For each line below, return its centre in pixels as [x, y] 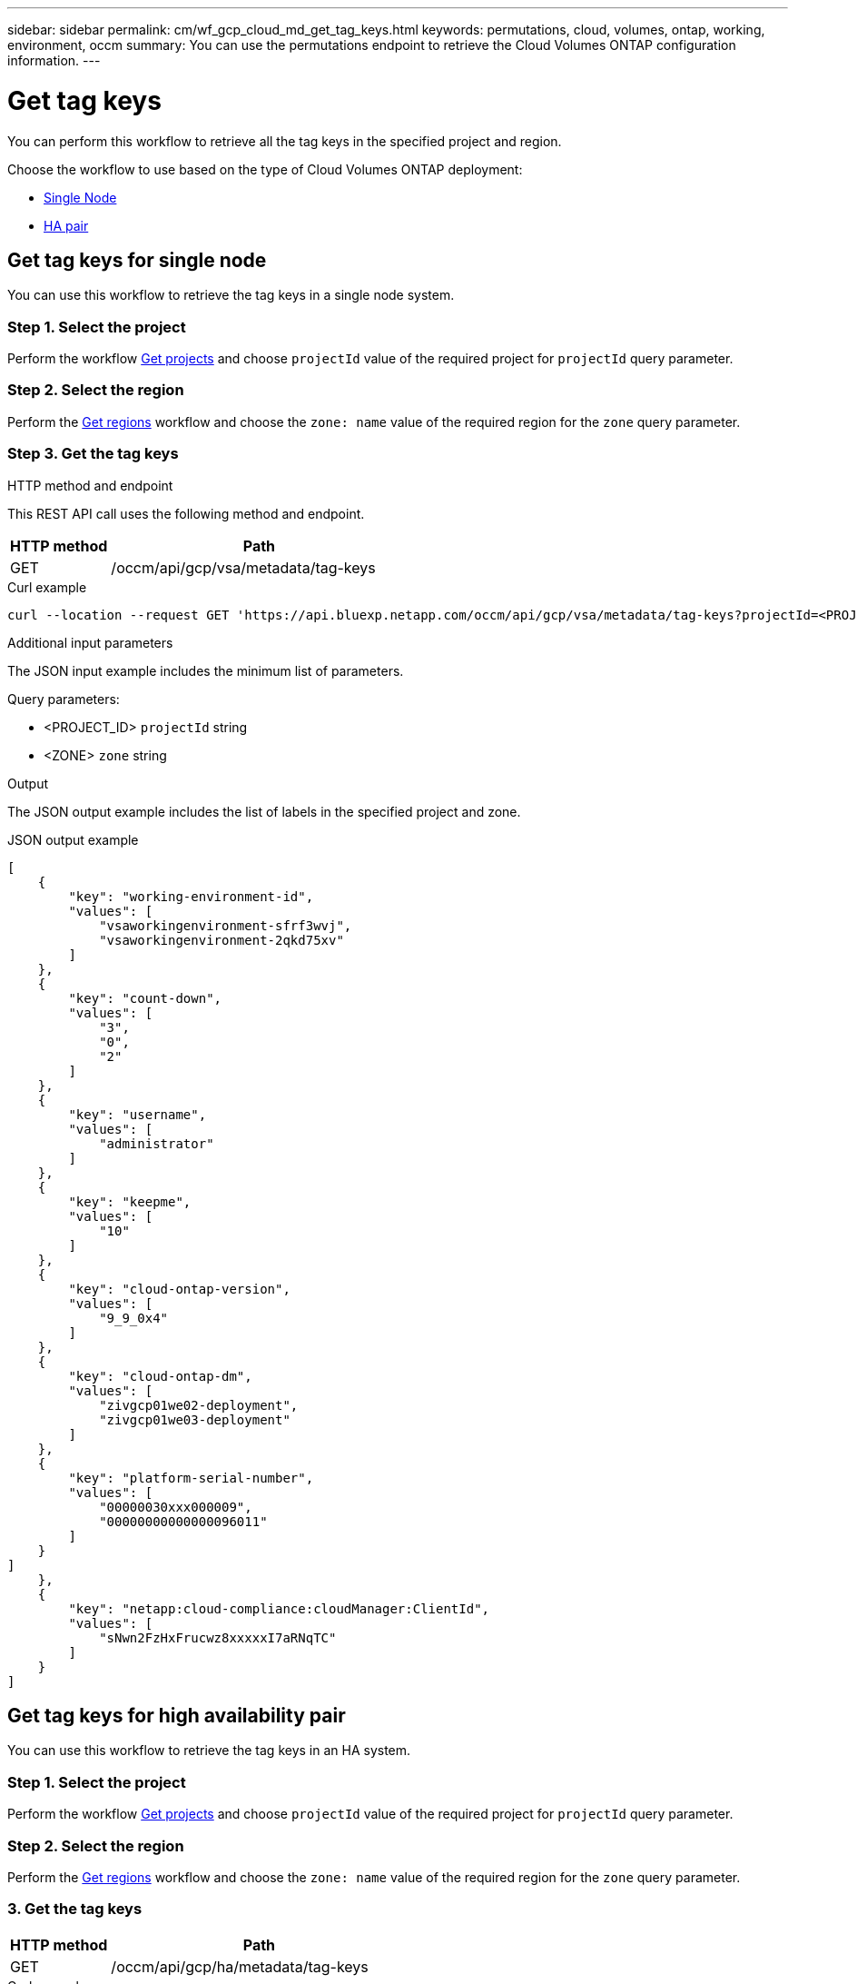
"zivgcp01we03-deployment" [195, 1419]
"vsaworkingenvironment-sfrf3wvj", [226, 925]
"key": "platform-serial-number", [191, 1478]
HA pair [66, 225]
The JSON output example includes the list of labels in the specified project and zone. [264, 811]
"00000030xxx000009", [176, 1507]
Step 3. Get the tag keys [93, 454]
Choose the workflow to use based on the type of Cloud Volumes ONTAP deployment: [265, 169]
